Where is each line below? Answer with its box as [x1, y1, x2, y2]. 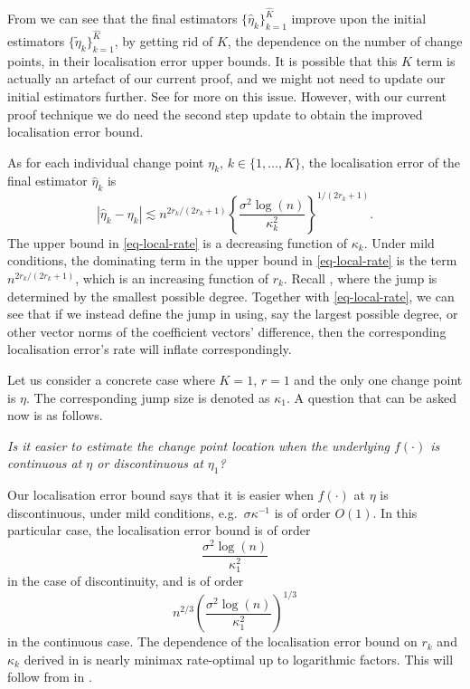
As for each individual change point [7, 152, 204, 171]
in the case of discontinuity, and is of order [7, 571, 244, 590]
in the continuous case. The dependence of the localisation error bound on [7, 632, 418, 651]
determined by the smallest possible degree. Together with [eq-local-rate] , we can [7, 286, 455, 305]
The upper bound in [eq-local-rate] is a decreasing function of [7, 233, 347, 252]
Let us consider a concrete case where [7, 369, 215, 388]
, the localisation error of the [301, 152, 461, 171]
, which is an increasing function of [75, 268, 268, 287]
